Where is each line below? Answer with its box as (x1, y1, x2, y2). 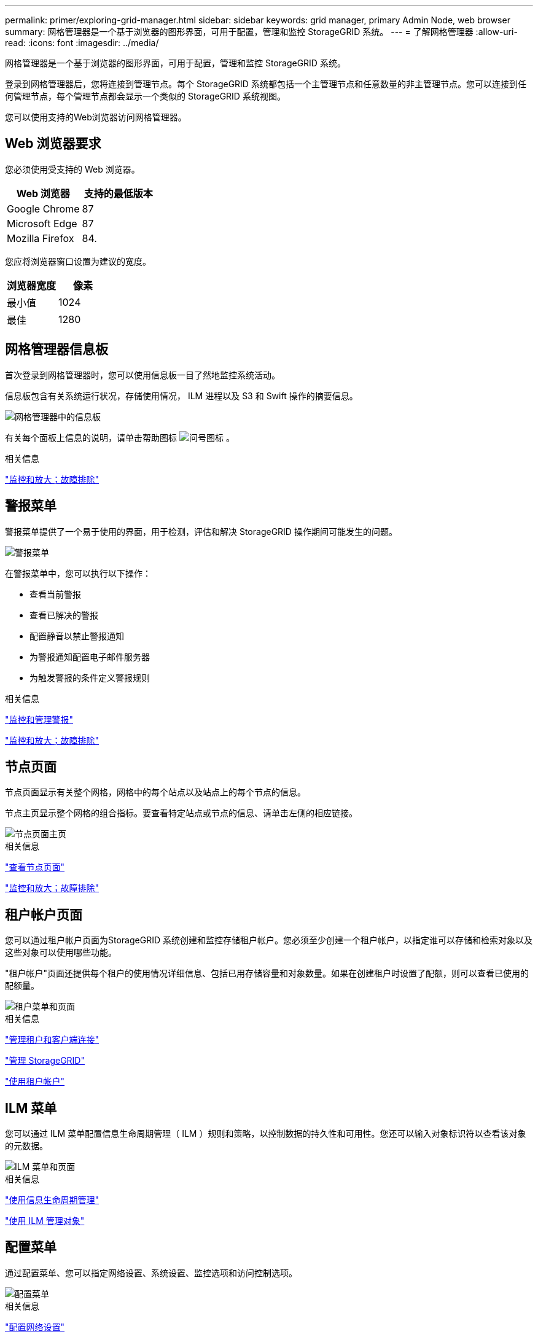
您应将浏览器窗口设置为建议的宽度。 (5, 255, 151, 267)
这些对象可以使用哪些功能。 (5, 947, 117, 958)
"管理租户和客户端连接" (5, 1034, 99, 1045)
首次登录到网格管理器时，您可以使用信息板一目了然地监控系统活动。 (5, 369, 280, 380)
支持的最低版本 (84, 187, 153, 200)
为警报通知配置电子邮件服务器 (29, 651, 150, 662)
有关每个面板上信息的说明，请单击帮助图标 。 (5, 432, 235, 443)
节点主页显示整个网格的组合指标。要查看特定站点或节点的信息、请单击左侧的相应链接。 (5, 808, 357, 819)
